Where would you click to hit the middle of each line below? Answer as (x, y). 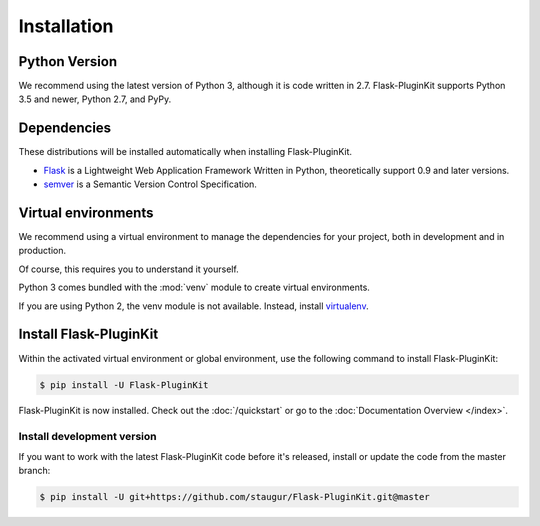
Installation (66, 26)
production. (42, 251)
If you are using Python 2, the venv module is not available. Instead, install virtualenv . (193, 306)
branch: (34, 471)
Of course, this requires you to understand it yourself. (128, 269)
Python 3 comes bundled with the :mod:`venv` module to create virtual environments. (194, 287)
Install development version (87, 437)
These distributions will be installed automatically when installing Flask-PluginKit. (185, 152)
